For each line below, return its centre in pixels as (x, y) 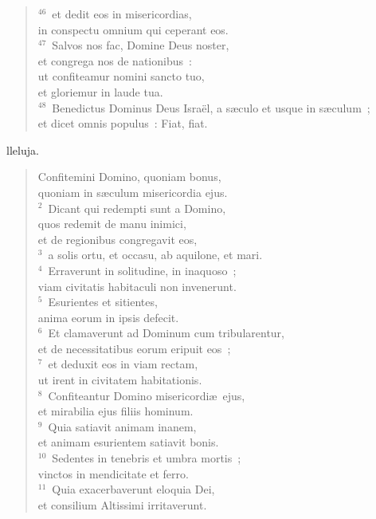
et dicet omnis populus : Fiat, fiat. (123, 123)
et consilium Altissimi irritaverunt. (122, 504)
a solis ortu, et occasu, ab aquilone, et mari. (155, 255)
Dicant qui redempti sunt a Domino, (137, 208)
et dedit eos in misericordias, (122, 14)
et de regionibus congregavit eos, (117, 239)
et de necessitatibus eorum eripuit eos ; (134, 348)
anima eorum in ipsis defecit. (108, 317)
